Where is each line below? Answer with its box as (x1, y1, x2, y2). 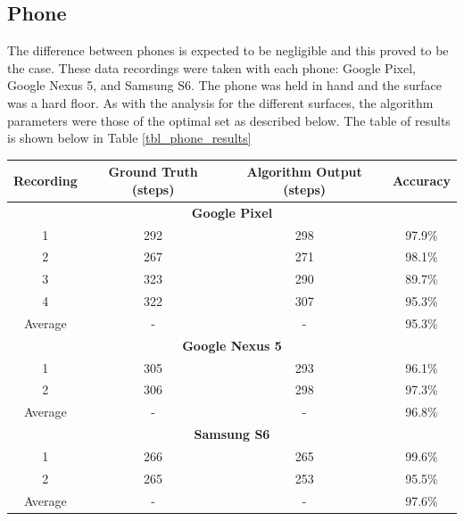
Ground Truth (108, 162, 198, 181)
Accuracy (392, 171, 451, 190)
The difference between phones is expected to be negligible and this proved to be (7, 41, 449, 60)
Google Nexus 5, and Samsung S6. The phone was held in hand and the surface (7, 76, 442, 95)
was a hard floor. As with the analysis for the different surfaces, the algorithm (7, 93, 434, 112)
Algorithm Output (246, 162, 362, 181)
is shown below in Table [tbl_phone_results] (7, 128, 252, 147)
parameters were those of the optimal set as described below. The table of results (7, 111, 451, 129)
